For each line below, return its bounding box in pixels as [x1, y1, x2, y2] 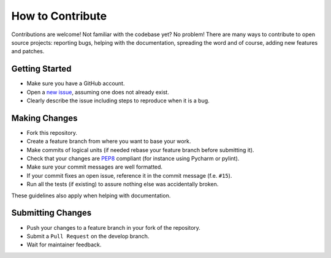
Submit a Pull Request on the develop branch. [26, 232, 150, 240]
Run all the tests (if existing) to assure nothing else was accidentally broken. [26, 181, 219, 188]
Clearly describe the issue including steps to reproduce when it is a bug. [26, 97, 210, 104]
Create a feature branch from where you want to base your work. [26, 138, 191, 145]
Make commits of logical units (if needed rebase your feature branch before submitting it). [26, 146, 254, 153]
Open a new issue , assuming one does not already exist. [26, 88, 170, 96]
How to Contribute [11, 9, 107, 23]
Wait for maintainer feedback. [26, 241, 102, 248]
